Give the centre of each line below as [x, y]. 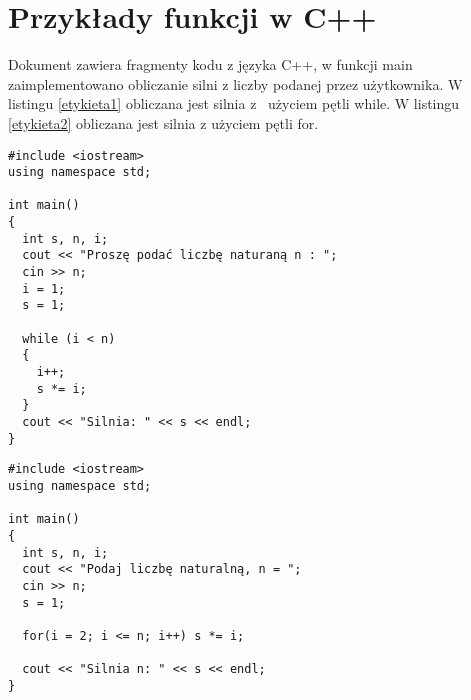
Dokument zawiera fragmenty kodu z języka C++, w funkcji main [210, 64]
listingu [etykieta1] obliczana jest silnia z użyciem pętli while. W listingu [234, 103]
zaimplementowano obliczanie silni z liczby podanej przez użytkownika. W [235, 83]
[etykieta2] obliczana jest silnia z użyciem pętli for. [163, 122]
